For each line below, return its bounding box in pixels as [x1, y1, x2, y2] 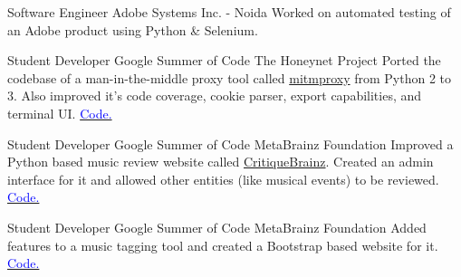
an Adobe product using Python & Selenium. [7, 20, 258, 39]
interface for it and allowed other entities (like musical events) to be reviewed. [7, 169, 439, 188]
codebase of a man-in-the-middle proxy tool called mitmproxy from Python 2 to [7, 68, 452, 87]
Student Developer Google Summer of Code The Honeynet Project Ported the [7, 51, 441, 70]
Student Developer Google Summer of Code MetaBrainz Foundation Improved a [7, 134, 454, 153]
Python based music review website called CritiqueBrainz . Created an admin [7, 152, 434, 171]
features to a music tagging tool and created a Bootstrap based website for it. [7, 235, 438, 254]
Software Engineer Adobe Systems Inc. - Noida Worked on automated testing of [7, 3, 451, 21]
